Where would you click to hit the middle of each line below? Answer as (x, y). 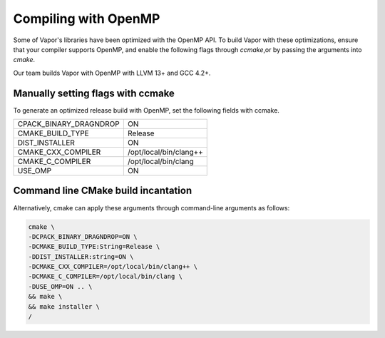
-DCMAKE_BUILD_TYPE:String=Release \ (94, 247)
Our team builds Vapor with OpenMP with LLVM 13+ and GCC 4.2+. (112, 73)
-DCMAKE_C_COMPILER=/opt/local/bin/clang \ (106, 277)
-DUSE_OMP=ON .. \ (60, 286)
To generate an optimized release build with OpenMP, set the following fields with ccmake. (146, 110)
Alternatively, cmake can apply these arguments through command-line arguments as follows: (152, 208)
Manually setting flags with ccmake (94, 93)
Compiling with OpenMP (87, 19)
